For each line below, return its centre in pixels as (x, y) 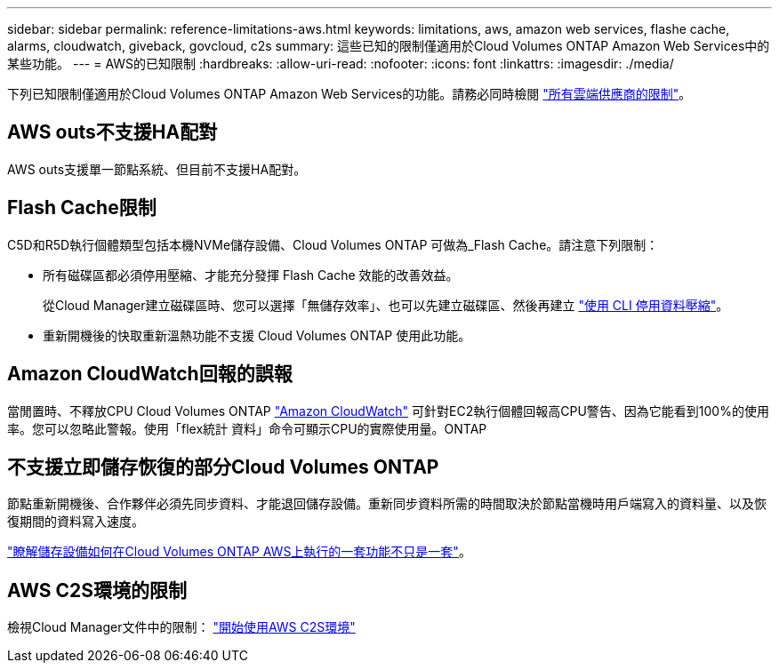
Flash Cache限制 (82, 208)
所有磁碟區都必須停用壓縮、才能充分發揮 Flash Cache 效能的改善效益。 (251, 275)
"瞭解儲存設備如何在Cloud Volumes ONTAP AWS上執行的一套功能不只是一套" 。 (239, 552)
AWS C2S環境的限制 (97, 590)
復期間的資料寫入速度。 (76, 522)
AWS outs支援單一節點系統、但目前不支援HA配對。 (157, 169)
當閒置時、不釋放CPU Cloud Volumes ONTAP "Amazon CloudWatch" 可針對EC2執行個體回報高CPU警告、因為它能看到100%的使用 (388, 411)
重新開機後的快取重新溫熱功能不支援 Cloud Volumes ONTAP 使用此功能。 (257, 335)
